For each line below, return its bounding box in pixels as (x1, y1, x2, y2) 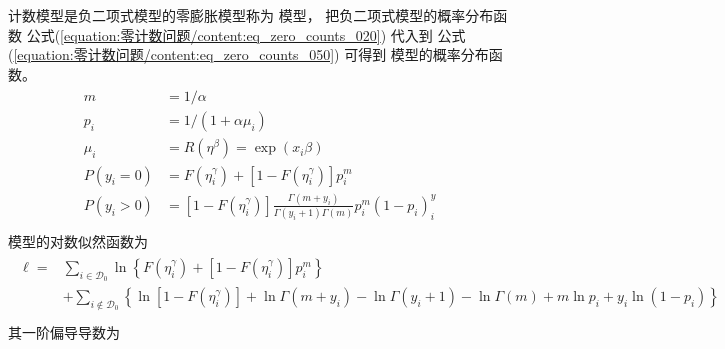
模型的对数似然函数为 (8, 231, 148, 252)
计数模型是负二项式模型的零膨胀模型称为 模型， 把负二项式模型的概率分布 (8, 5, 494, 25)
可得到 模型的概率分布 (344, 44, 489, 65)
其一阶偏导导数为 (8, 321, 120, 342)
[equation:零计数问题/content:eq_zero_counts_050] (13, 44, 335, 65)
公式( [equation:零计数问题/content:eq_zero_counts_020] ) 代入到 (26, 24, 433, 45)
